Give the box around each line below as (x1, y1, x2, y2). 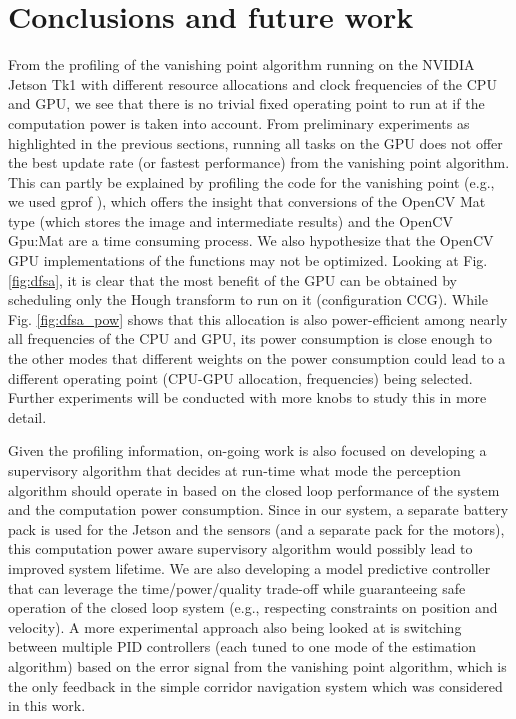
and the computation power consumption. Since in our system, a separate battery (8, 499, 509, 520)
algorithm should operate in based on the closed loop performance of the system (8, 479, 500, 500)
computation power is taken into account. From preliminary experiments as (8, 112, 470, 133)
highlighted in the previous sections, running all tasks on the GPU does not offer (8, 132, 503, 153)
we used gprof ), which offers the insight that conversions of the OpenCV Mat (8, 191, 486, 212)
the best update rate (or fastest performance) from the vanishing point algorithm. (8, 152, 510, 173)
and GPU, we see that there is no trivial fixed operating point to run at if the (8, 93, 485, 114)
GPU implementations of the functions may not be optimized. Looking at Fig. (8, 250, 488, 271)
